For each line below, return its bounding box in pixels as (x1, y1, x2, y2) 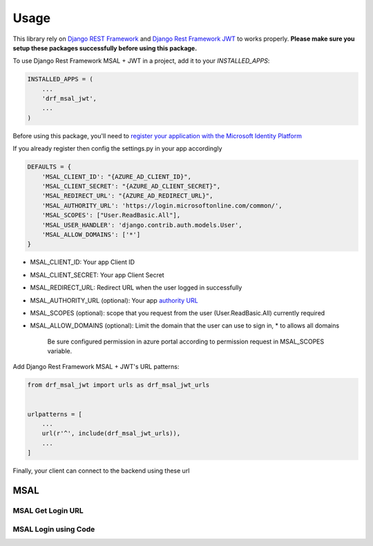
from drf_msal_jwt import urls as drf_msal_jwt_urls (27, 381, 210, 389)
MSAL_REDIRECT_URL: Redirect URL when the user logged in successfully (30, 283, 242, 292)
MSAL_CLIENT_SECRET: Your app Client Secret (30, 270, 165, 279)
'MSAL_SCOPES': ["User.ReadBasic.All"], (41, 211, 181, 219)
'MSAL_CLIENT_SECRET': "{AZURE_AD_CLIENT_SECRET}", (41, 182, 221, 190)
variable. (47, 347, 73, 355)
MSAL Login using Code (12, 524, 95, 534)
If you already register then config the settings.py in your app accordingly (12, 144, 222, 153)
